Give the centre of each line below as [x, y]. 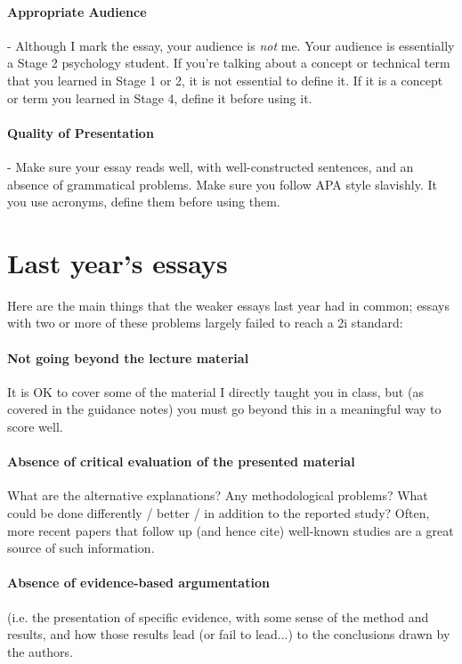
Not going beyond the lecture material [128, 357]
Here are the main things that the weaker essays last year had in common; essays [228, 305]
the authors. [41, 651]
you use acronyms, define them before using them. [144, 202]
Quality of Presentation [81, 132]
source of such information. [81, 548]
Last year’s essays [118, 262]
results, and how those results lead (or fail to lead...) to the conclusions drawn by [229, 634]
